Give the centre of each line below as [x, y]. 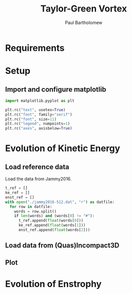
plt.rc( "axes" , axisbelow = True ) [39, 128]
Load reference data [37, 167]
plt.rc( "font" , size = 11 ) [31, 119]
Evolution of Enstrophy [54, 284]
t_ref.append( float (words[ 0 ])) [51, 220]
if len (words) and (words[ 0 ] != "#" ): [54, 216]
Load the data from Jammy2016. [38, 179]
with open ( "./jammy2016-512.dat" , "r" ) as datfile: [60, 202]
